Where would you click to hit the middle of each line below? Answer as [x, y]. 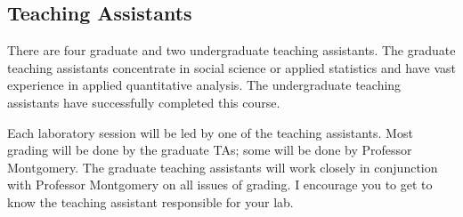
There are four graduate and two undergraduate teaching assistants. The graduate [231, 50]
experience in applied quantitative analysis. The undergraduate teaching [204, 85]
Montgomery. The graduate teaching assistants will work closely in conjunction [223, 167]
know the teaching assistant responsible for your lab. [150, 201]
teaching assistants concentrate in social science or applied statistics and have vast [231, 67]
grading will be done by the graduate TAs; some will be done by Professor [210, 150]
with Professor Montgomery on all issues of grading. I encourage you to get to [220, 185]
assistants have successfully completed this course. [144, 102]
